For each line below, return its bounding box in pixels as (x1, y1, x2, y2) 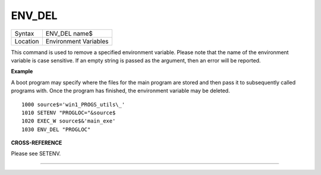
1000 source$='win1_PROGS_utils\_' (21, 101, 125, 108)
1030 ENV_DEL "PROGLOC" (21, 126, 91, 133)
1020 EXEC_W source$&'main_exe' (21, 118, 116, 124)
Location (14, 37, 39, 45)
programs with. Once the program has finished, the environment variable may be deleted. (11, 87, 230, 95)
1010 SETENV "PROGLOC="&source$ (21, 109, 116, 116)
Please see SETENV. (11, 150, 61, 157)
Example (11, 68, 33, 75)
